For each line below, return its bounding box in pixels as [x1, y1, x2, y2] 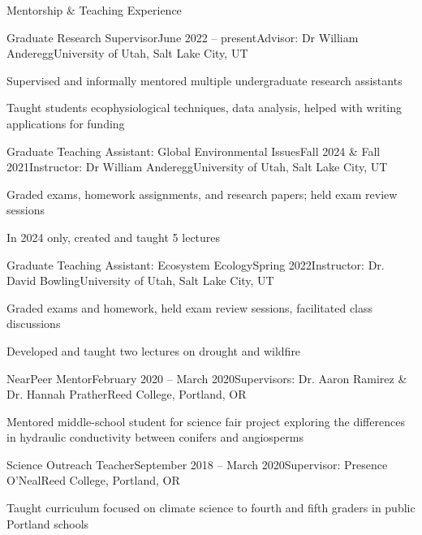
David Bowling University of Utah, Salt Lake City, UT [6, 272, 274, 289]
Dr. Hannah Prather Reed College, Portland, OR [6, 386, 247, 403]
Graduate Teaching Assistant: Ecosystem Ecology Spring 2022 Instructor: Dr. [6, 256, 385, 273]
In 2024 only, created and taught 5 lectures [6, 228, 221, 245]
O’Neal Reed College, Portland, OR [6, 472, 180, 489]
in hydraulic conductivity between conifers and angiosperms [6, 429, 304, 446]
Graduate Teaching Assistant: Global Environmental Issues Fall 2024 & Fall [6, 142, 381, 159]
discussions [6, 315, 61, 332]
